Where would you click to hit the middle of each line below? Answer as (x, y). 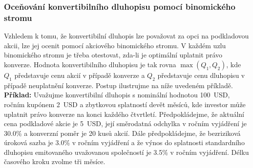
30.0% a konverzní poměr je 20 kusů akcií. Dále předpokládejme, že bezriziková (122, 133)
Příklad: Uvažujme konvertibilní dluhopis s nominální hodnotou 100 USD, (117, 95)
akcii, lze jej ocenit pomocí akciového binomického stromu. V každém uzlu (115, 45)
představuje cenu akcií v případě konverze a (80, 75)
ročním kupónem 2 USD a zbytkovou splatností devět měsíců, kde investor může (125, 104)
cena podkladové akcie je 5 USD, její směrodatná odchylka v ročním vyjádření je (126, 123)
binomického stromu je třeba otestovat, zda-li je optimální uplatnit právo (113, 55)
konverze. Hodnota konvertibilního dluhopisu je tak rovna (90, 64)
